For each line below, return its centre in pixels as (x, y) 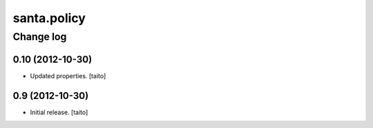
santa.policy (49, 18)
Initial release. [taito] (59, 112)
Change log (40, 37)
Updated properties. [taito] (68, 75)
